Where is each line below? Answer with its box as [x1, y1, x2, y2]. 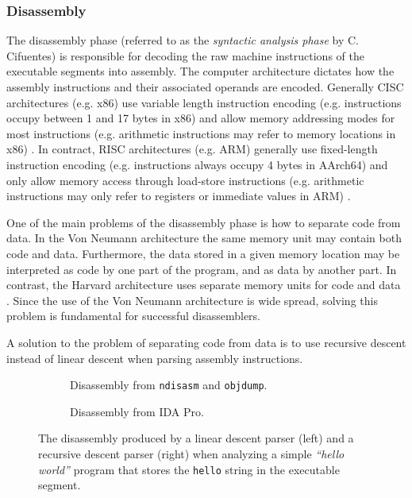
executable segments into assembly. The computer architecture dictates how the [6, 63, 395, 79]
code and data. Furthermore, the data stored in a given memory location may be [6, 245, 400, 261]
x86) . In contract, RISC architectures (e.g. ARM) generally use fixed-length [6, 141, 378, 157]
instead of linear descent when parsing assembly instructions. [6, 349, 303, 366]
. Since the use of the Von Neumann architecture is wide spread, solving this [6, 291, 378, 308]
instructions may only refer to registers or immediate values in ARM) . [6, 187, 351, 204]
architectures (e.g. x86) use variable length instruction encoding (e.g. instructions [6, 94, 402, 110]
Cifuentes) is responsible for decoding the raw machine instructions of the [6, 47, 364, 64]
